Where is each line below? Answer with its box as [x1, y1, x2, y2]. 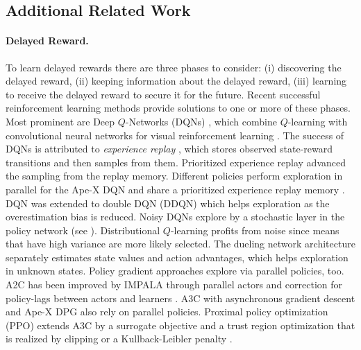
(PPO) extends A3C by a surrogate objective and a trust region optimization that [6, 317, 355, 332]
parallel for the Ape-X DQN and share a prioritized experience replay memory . [6, 182, 345, 196]
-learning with [287, 114, 348, 128]
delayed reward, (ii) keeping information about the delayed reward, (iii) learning [6, 73, 347, 88]
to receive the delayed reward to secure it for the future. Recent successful [6, 87, 321, 101]
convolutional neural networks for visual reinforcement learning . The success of [6, 128, 344, 142]
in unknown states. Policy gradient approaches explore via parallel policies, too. [6, 263, 344, 278]
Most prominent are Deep [6, 114, 115, 128]
